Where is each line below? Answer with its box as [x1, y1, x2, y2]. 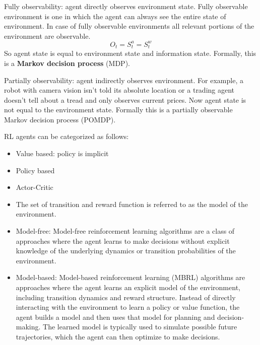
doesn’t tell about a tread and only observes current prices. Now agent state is [4, 94, 246, 105]
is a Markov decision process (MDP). [4, 57, 130, 68]
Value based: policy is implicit [16, 148, 109, 159]
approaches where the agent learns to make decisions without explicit [16, 235, 230, 246]
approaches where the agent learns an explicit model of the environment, [16, 282, 240, 293]
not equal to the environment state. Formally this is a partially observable [4, 104, 233, 115]
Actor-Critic [16, 182, 53, 192]
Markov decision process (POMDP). [4, 114, 116, 124]
